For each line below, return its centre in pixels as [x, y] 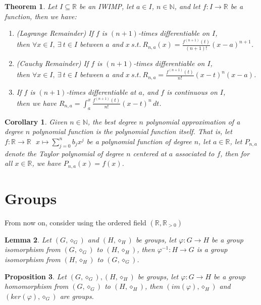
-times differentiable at [101, 91]
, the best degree [112, 121]
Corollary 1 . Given [36, 121]
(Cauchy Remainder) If [53, 63]
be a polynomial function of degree [139, 141]
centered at [150, 153]
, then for [235, 153]
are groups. [77, 296]
